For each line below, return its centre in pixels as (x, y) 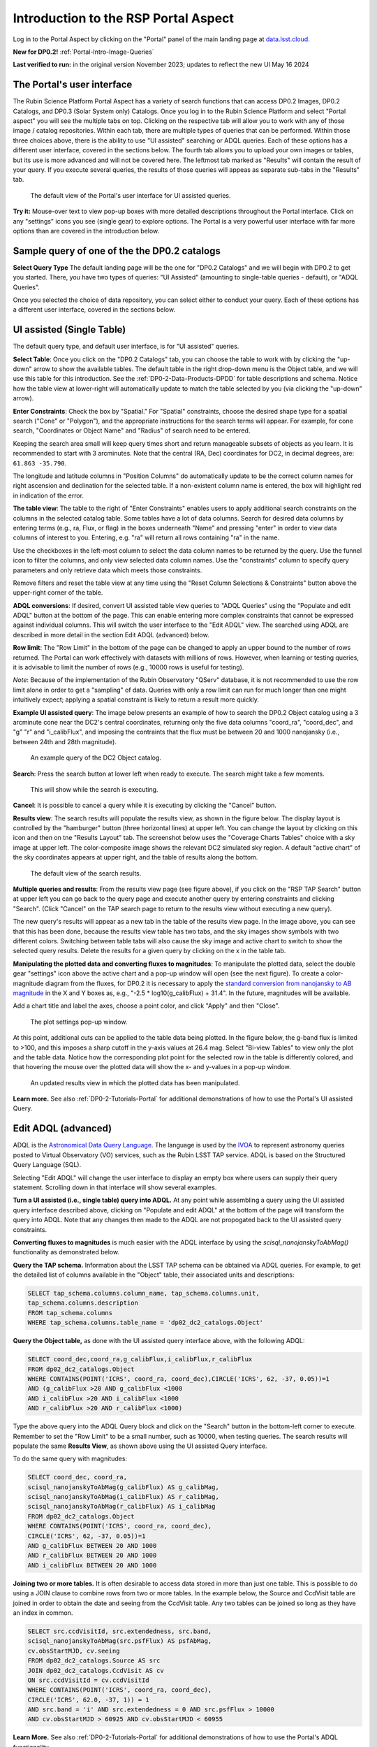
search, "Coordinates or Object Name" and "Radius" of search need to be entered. (132, 430)
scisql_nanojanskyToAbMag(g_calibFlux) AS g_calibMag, (123, 1487)
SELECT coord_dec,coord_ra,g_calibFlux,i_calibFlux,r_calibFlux (140, 1360)
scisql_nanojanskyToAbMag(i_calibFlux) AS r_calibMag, (123, 1497)
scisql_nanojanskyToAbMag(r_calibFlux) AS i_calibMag (121, 1507)
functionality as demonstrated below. (66, 1252)
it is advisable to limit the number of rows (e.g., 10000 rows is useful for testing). (128, 667)
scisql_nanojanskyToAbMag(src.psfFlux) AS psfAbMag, (120, 1641)
